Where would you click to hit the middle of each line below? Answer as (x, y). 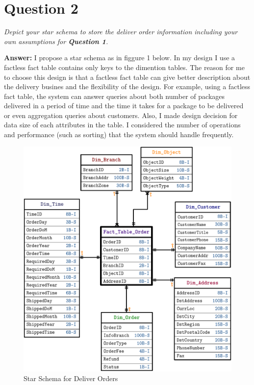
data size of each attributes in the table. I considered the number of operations (122, 125)
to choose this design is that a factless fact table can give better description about (127, 77)
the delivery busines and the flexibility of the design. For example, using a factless (127, 86)
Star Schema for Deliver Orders (71, 378)
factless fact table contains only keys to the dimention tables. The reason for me (124, 67)
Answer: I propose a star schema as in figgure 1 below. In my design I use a (120, 58)
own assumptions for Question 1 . (56, 41)
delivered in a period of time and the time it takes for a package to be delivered (124, 106)
